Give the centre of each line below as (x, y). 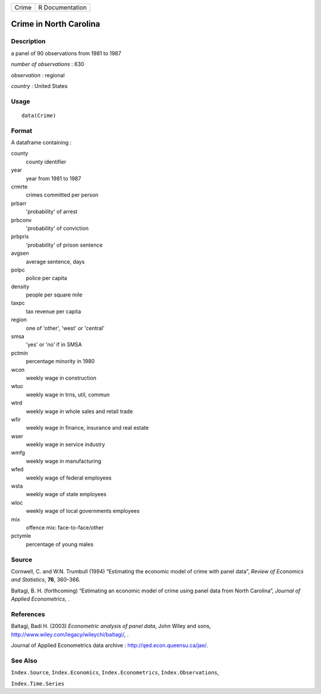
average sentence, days (55, 261)
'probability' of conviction (57, 228)
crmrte (19, 187)
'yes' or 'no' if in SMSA (54, 345)
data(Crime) (39, 115)
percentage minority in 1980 (60, 361)
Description (28, 42)
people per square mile (54, 295)
